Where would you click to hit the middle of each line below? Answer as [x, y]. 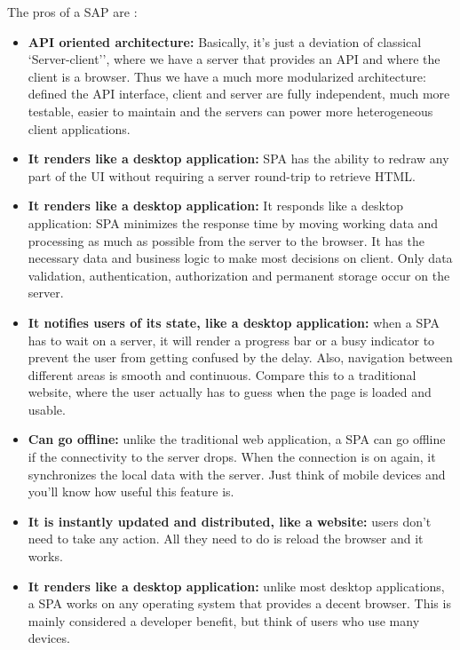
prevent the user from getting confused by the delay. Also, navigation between [240, 357]
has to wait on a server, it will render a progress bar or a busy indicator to [231, 340]
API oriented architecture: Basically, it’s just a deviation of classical [225, 41]
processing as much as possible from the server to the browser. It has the [226, 240]
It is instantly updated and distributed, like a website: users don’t [230, 521]
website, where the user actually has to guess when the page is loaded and [230, 392]
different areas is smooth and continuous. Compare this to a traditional [222, 374]
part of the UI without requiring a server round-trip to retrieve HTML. [222, 175]
